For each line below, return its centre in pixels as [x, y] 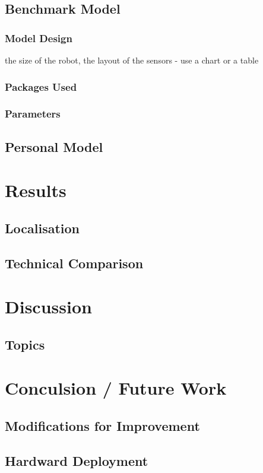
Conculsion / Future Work [116, 388]
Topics [25, 344]
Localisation [42, 228]
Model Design [39, 38]
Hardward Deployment [77, 460]
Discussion [48, 307]
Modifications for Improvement [102, 425]
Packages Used [41, 86]
